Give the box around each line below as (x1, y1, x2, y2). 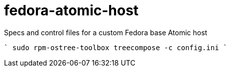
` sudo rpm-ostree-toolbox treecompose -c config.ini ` (4, 43, 227, 52)
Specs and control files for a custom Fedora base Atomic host (4, 28, 207, 37)
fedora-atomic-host (4, 2, 139, 19)
